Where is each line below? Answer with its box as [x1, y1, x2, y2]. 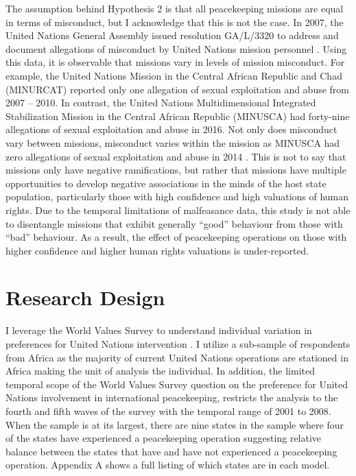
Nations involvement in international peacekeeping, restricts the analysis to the [5, 390, 338, 405]
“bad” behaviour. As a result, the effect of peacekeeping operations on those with [5, 230, 347, 244]
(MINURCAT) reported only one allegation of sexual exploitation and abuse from [5, 82, 350, 96]
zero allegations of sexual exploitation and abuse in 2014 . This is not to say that [5, 149, 346, 163]
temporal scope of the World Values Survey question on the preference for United [5, 377, 348, 391]
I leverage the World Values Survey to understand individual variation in [5, 323, 312, 337]
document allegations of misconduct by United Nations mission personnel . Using [5, 41, 347, 56]
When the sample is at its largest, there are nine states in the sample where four [5, 417, 344, 431]
